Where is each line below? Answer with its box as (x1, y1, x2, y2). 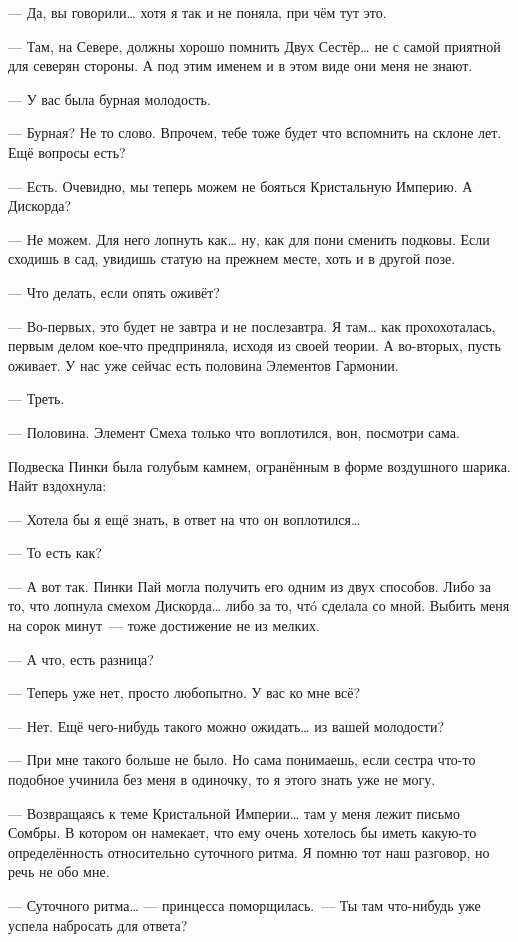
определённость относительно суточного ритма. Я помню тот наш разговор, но (8, 841, 490, 862)
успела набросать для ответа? (8, 914, 188, 935)
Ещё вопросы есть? (8, 141, 126, 162)
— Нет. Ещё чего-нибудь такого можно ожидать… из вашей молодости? (8, 715, 444, 736)
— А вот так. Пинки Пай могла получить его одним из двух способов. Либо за (8, 575, 491, 596)
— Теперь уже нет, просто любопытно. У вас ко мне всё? (8, 682, 361, 703)
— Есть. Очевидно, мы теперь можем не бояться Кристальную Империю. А (8, 175, 473, 196)
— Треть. (8, 388, 65, 409)
